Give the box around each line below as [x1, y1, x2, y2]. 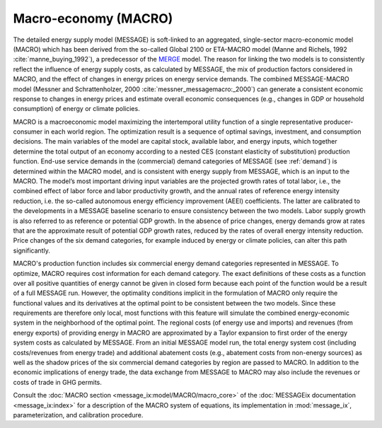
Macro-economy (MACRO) [13, 11, 173, 26]
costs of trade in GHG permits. [13, 378, 103, 386]
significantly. [13, 246, 51, 255]
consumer [13, 127, 43, 136]
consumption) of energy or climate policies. [13, 105, 141, 113]
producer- [323, 117, 354, 126]
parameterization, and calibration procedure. [13, 411, 144, 419]
